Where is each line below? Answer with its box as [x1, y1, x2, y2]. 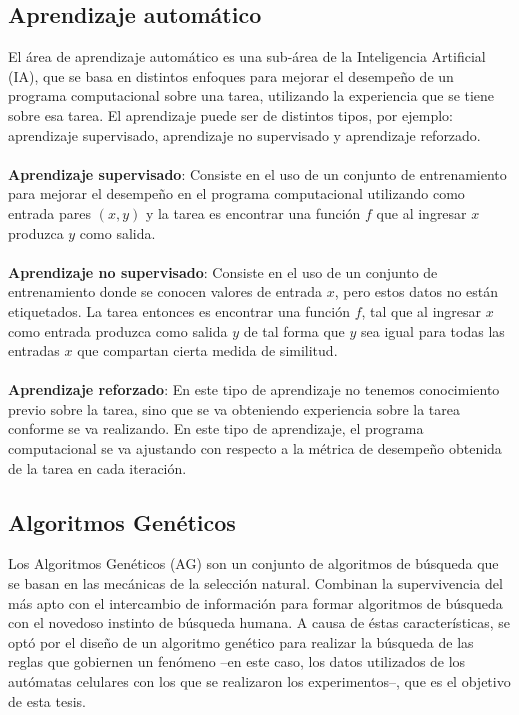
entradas [8, 340, 60, 361]
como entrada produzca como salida [8, 320, 228, 341]
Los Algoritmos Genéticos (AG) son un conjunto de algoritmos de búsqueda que [8, 553, 499, 574]
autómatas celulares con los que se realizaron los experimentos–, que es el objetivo [8, 671, 511, 692]
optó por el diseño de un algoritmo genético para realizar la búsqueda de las [8, 631, 474, 652]
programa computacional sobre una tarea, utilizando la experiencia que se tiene [8, 85, 495, 106]
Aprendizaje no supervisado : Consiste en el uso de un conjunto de [8, 261, 438, 282]
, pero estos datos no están [334, 281, 499, 302]
